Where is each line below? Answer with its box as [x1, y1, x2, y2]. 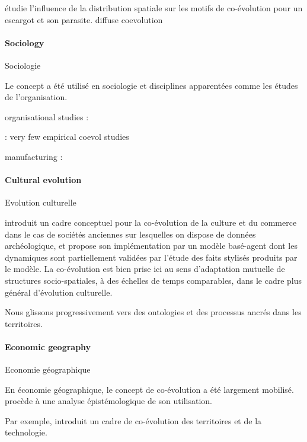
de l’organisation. [5, 91, 68, 103]
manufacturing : [5, 150, 63, 162]
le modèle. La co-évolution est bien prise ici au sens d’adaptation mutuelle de [5, 262, 285, 275]
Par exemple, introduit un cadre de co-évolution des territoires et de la [5, 414, 262, 427]
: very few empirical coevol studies [5, 130, 129, 143]
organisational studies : [5, 110, 89, 123]
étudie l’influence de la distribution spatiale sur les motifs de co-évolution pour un [5, 2, 303, 14]
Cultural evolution [5, 174, 82, 186]
